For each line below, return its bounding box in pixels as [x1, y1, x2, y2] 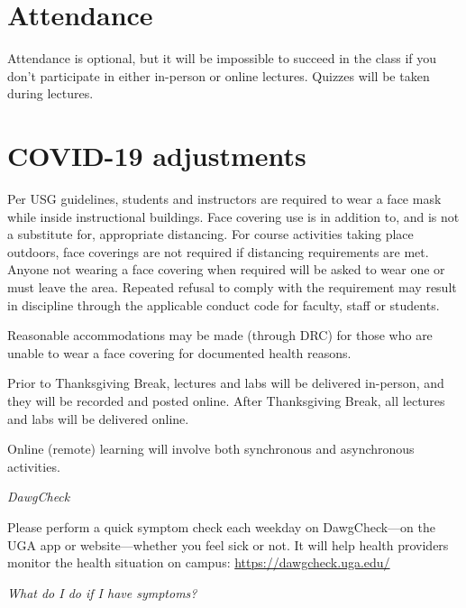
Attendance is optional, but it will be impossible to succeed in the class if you [7, 49, 437, 68]
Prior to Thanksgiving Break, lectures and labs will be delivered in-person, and [7, 373, 444, 392]
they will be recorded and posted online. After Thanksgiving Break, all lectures [7, 391, 445, 410]
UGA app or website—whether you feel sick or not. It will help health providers [7, 535, 449, 554]
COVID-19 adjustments [7, 137, 306, 174]
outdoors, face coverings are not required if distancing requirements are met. [7, 242, 429, 261]
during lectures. [7, 84, 94, 103]
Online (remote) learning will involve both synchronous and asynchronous [7, 439, 415, 458]
